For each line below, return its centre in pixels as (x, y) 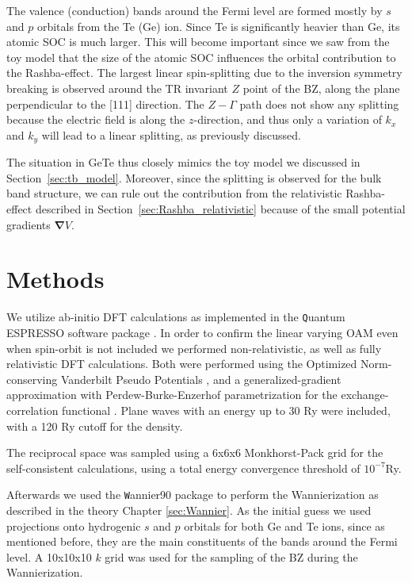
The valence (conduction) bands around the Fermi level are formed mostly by (195, 10)
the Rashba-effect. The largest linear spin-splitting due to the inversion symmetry (204, 73)
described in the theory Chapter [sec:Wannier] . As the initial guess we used (189, 510)
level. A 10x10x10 (49, 556)
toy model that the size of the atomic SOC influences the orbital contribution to (201, 57)
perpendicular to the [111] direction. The (105, 104)
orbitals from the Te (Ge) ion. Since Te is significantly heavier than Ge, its (218, 26)
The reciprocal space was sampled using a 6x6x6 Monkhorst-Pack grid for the (195, 453)
